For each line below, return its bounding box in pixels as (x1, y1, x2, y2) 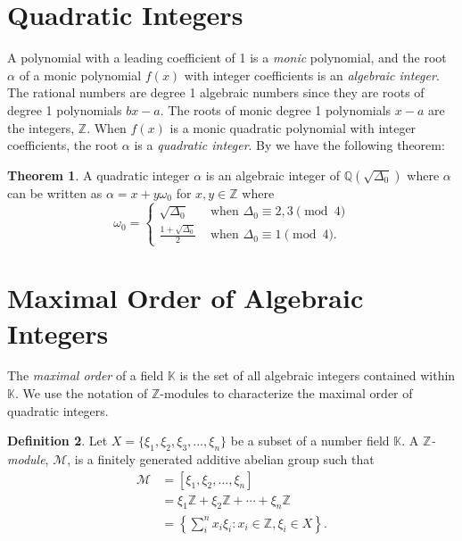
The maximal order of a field (7, 366, 164, 385)
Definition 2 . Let (7, 431, 108, 450)
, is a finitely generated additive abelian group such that (67, 450, 375, 469)
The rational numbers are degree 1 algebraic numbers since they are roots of (7, 83, 425, 102)
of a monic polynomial (19, 65, 142, 84)
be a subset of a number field (230, 431, 390, 450)
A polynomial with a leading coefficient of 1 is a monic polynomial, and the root (7, 48, 447, 67)
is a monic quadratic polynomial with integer (169, 118, 417, 137)
